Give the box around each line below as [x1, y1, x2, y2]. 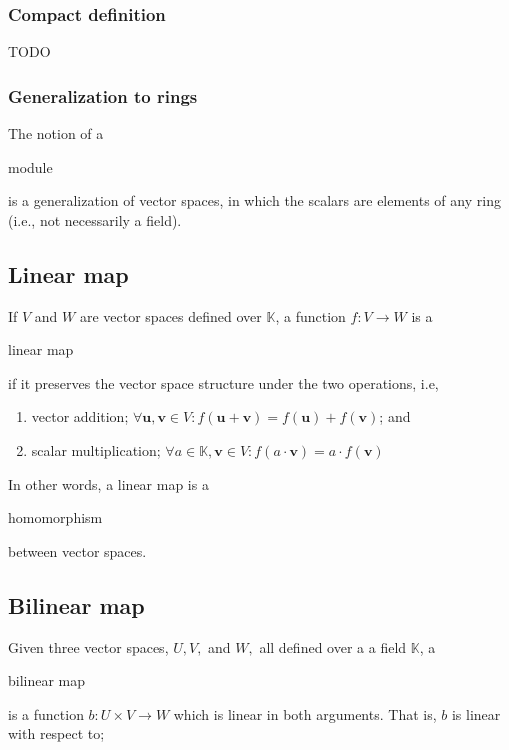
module [8, 156, 53, 177]
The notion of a [8, 123, 104, 144]
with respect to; [8, 723, 105, 744]
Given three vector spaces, [8, 636, 169, 657]
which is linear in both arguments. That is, [173, 703, 437, 724]
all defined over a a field [259, 636, 407, 657]
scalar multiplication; [31, 439, 161, 460]
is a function [8, 703, 84, 724]
